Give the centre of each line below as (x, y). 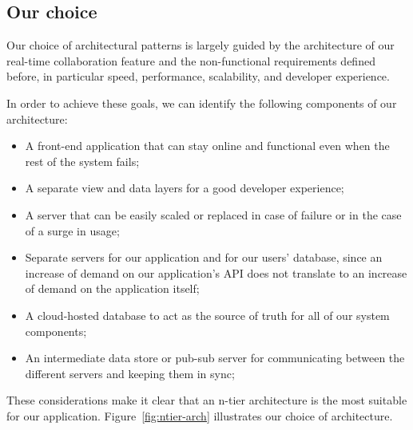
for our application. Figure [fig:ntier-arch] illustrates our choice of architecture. (200, 415)
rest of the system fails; (82, 161)
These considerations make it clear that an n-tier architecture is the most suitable (207, 400)
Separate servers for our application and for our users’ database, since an (204, 257)
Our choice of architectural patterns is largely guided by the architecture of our (201, 45)
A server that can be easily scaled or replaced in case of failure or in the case (213, 214)
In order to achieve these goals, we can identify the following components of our (202, 103)
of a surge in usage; (72, 230)
